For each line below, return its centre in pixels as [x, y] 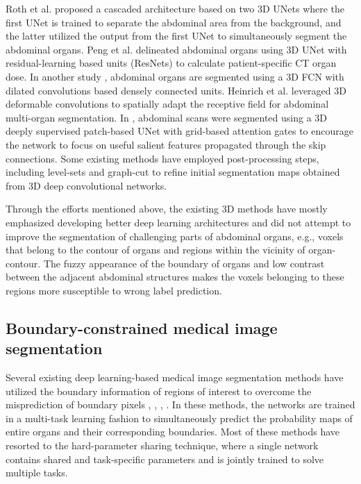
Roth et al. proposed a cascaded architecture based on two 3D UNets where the [175, 8]
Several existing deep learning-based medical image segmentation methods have [175, 377]
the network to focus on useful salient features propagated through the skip [166, 144]
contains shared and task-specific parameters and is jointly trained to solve [165, 459]
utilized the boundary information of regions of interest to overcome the [159, 391]
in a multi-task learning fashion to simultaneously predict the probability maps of [179, 418]
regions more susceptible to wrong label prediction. [114, 290]
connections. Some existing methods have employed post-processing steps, [162, 158]
